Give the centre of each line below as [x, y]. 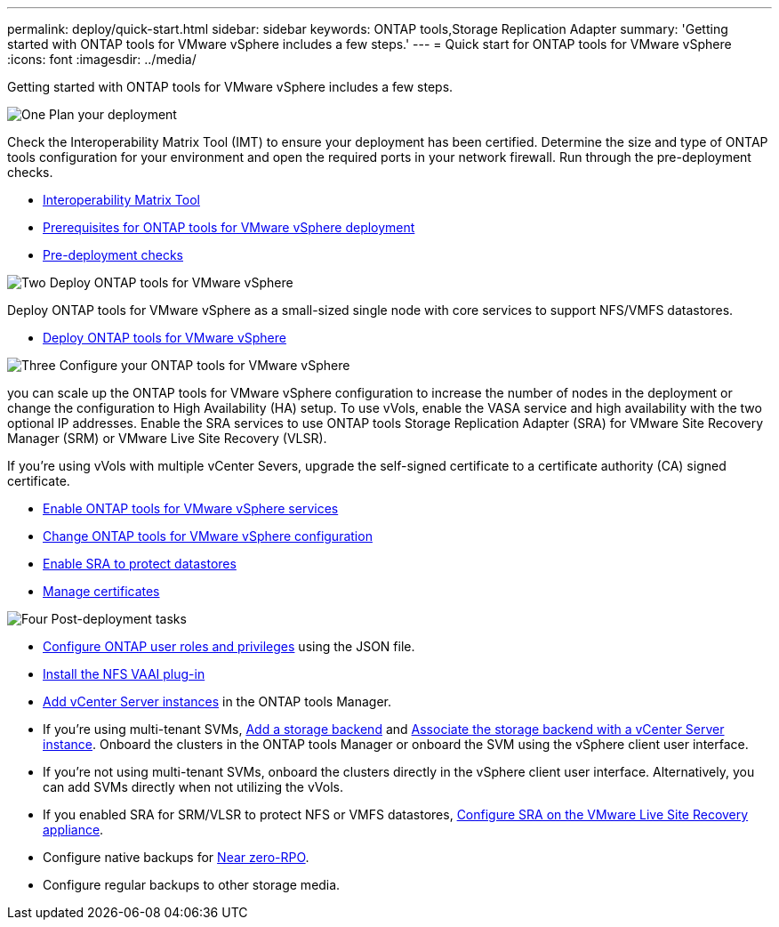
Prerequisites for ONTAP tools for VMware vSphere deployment [229, 227]
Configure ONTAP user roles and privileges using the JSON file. [229, 646]
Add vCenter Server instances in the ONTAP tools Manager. [217, 701]
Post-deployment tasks [119, 619]
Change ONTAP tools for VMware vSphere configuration [208, 536]
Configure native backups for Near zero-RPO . [176, 857]
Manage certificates [101, 591]
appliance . [73, 830]
